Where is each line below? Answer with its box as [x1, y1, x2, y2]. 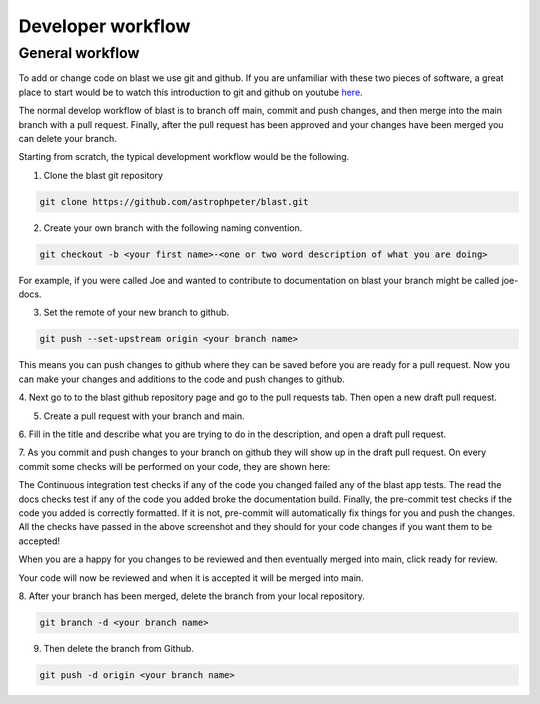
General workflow [18, 44, 140, 62]
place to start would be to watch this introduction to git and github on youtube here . [18, 86, 364, 98]
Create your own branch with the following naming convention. [43, 221, 303, 234]
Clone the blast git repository [43, 169, 164, 181]
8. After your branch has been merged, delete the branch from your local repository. [18, 590, 365, 602]
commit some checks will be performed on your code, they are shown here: [18, 460, 331, 472]
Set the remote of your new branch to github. [43, 306, 230, 319]
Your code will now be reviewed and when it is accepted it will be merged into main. [18, 571, 364, 584]
